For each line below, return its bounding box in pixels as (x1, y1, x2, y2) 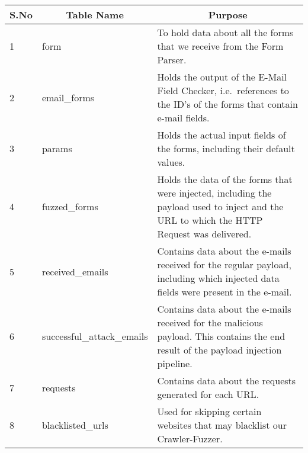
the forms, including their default (157, 142, 295, 155)
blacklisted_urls (41, 418, 108, 432)
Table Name (66, 8, 124, 21)
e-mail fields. (157, 111, 210, 124)
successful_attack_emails (41, 329, 148, 343)
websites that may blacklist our (157, 418, 287, 432)
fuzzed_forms (41, 200, 98, 213)
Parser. (157, 53, 187, 66)
